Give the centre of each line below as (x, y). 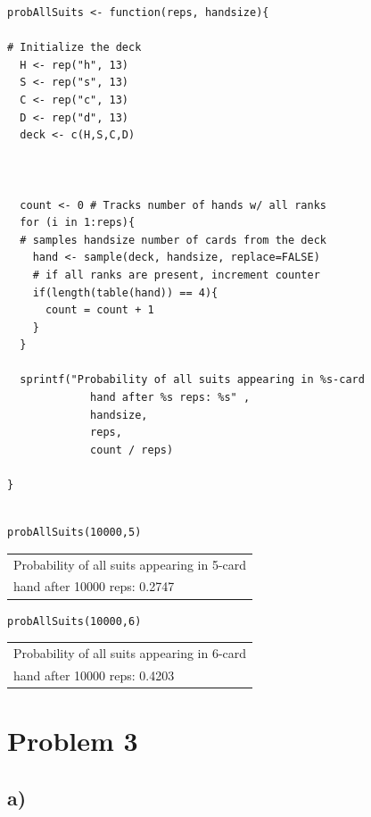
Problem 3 (73, 740)
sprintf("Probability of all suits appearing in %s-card (192, 380)
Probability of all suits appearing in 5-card (130, 564)
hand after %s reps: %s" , (170, 398)
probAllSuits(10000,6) (74, 621)
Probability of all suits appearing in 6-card (130, 652)
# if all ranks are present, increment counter (176, 275)
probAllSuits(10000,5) (74, 533)
